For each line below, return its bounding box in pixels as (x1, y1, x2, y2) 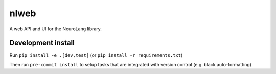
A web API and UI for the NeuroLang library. (9, 26, 102, 32)
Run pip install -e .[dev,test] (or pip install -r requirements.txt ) (9, 52, 183, 58)
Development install (9, 39, 75, 47)
